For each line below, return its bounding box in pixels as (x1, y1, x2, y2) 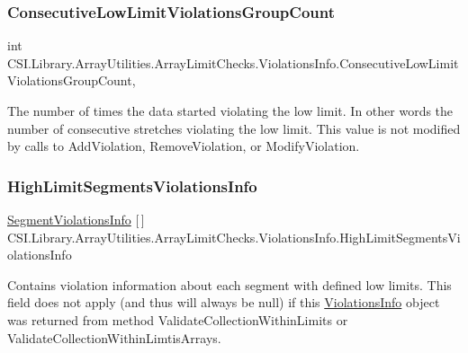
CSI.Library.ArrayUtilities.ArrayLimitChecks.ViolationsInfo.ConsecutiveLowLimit (7, 53, 459, 72)
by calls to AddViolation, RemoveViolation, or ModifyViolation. (7, 137, 360, 155)
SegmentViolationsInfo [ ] (7, 210, 145, 228)
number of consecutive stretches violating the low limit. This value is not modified (7, 119, 461, 137)
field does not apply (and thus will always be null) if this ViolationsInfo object (7, 293, 440, 312)
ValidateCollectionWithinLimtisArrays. (7, 328, 221, 347)
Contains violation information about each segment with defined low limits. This (7, 275, 452, 294)
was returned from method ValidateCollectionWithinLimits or (7, 310, 348, 329)
